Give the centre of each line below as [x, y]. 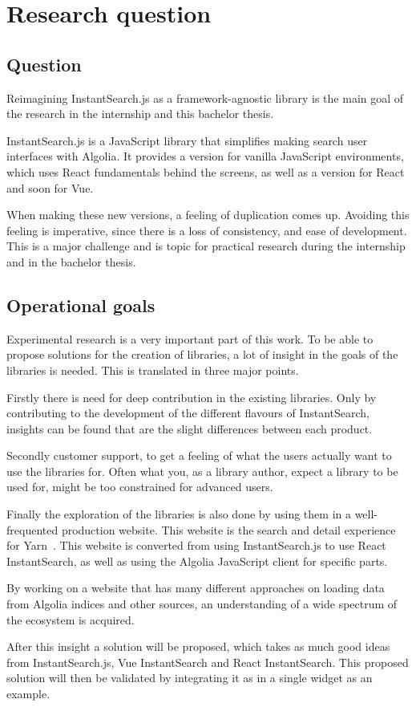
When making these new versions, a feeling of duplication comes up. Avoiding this [208, 215]
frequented [32, 529]
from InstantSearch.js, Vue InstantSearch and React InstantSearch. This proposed [208, 662]
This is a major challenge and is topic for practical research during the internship [206, 246]
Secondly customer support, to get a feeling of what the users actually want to [199, 455]
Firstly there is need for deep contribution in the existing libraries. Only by [192, 397]
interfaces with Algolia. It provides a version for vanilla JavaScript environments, [205, 156]
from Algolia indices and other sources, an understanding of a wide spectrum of [202, 604]
